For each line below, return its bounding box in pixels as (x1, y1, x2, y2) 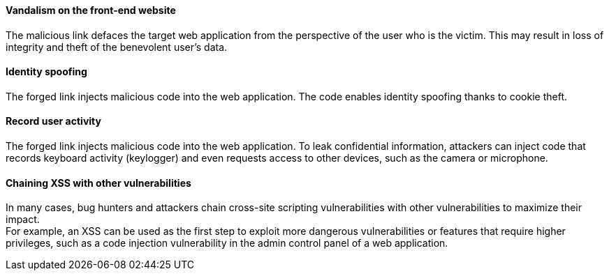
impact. (6, 213, 40, 226)
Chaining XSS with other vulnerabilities (6, 176, 191, 189)
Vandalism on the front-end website (6, 4, 176, 16)
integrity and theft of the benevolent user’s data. (6, 40, 228, 53)
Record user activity (6, 115, 101, 128)
